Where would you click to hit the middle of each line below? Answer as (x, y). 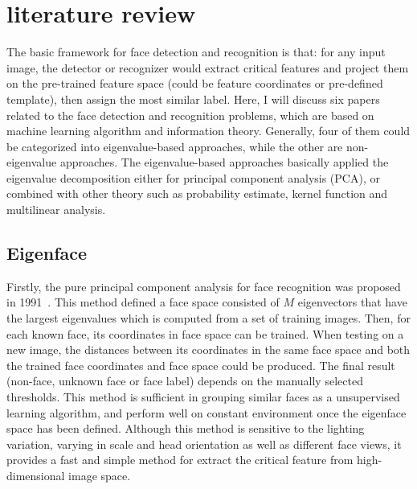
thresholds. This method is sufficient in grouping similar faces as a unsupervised (203, 397)
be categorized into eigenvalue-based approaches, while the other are (175, 146)
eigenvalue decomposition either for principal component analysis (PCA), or (193, 177)
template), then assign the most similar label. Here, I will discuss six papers (193, 99)
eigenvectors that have (352, 302)
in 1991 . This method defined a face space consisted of (143, 302)
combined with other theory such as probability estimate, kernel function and (197, 193)
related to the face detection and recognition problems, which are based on (190, 115)
